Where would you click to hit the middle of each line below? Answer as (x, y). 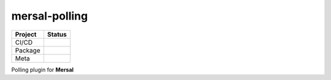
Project (26, 34)
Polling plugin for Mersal (42, 70)
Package (28, 50)
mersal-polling (50, 16)
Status (57, 34)
